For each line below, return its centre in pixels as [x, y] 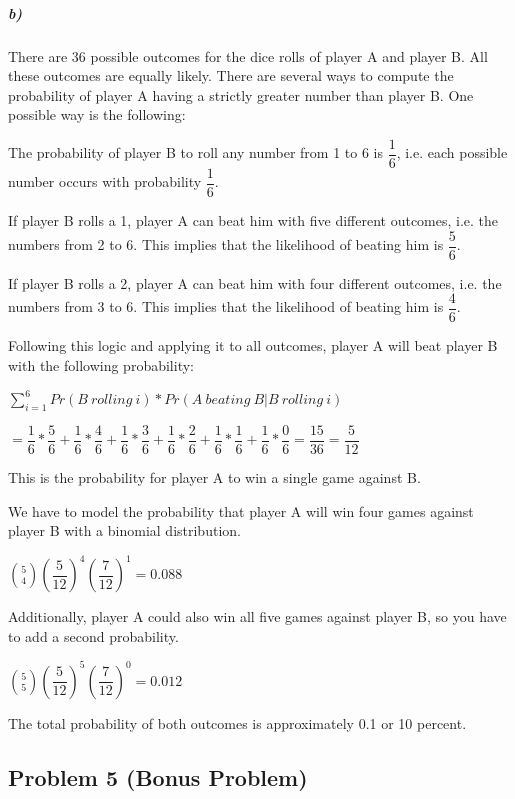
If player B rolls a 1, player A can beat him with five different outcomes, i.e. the [253, 220]
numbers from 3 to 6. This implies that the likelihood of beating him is [226, 306]
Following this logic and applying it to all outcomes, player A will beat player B [253, 345]
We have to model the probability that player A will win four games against [241, 510]
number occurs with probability [105, 181]
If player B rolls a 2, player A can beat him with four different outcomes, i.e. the [255, 282]
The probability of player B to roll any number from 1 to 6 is [195, 152]
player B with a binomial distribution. [124, 530]
